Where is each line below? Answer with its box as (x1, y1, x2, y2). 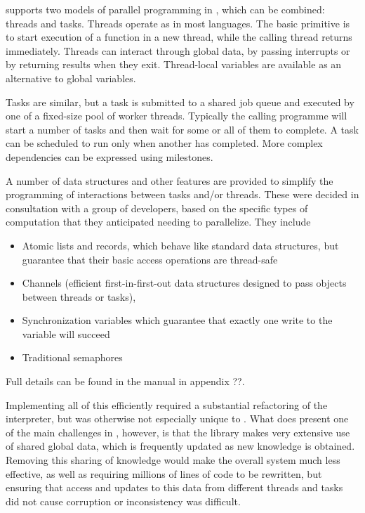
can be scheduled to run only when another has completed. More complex (6, 136, 323, 150)
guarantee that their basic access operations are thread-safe (22, 252, 278, 266)
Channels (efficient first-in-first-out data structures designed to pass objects (22, 275, 347, 290)
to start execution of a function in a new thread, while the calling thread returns (6, 30, 352, 44)
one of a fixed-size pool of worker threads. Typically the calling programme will (6, 108, 347, 123)
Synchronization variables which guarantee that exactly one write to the (22, 313, 333, 327)
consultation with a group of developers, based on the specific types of (6, 200, 308, 215)
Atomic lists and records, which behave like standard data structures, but (22, 238, 339, 252)
